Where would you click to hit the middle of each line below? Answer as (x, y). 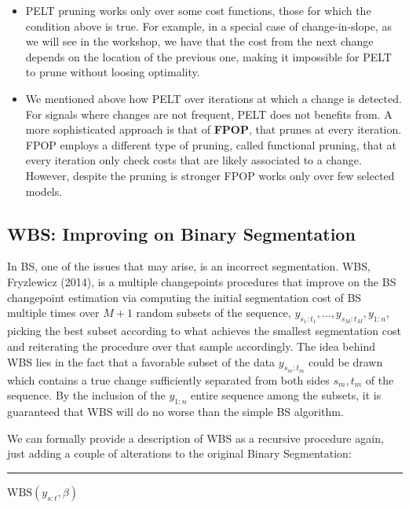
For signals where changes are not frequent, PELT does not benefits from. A (209, 114)
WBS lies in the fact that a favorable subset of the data (141, 361)
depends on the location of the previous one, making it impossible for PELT (208, 56)
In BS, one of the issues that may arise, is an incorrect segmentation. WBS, (189, 266)
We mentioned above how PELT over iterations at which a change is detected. (214, 98)
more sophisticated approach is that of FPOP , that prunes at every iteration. (214, 129)
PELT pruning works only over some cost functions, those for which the (198, 10)
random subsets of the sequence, (214, 313)
